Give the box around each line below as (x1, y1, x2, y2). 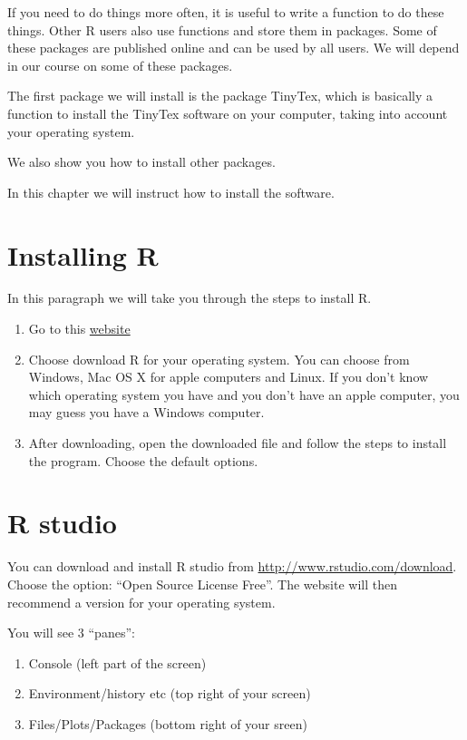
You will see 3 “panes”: (7, 623, 135, 642)
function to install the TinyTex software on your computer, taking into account (7, 103, 448, 122)
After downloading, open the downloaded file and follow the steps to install (28, 433, 447, 453)
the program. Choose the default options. (28, 451, 258, 470)
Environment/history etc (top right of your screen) (28, 684, 311, 703)
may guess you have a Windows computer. (28, 403, 265, 422)
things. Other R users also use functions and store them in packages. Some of (7, 20, 437, 39)
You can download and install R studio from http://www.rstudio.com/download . (7, 557, 457, 576)
